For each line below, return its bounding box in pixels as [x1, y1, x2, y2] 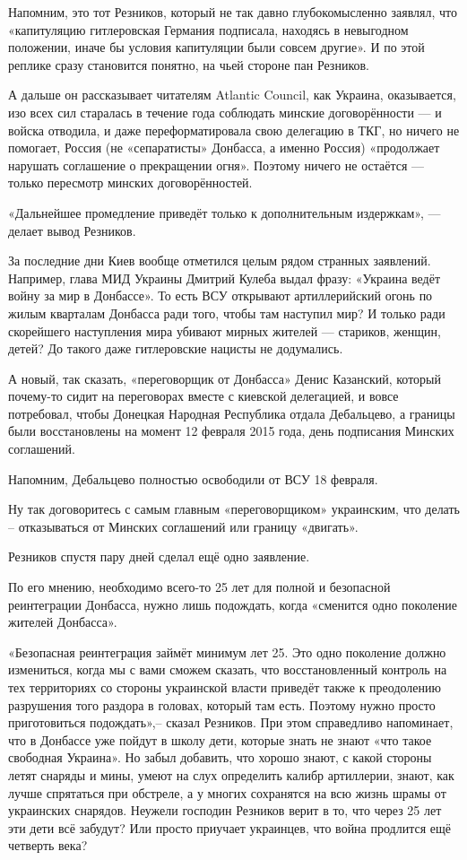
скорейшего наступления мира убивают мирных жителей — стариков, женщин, [8, 321, 441, 340]
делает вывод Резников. [8, 221, 136, 239]
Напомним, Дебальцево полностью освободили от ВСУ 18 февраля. [8, 469, 378, 488]
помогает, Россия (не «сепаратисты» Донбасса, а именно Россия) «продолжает [8, 138, 440, 157]
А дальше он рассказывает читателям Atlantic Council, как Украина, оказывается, [8, 85, 456, 104]
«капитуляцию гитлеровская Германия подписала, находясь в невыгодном [8, 20, 409, 39]
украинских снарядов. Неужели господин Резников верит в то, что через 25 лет [8, 801, 442, 820]
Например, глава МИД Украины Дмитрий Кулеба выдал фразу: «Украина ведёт [8, 268, 441, 287]
